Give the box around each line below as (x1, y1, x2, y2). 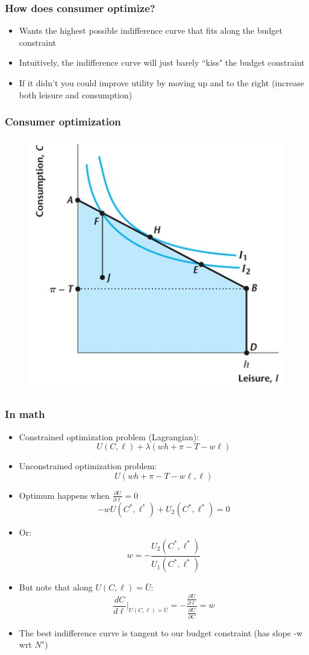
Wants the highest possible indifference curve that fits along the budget (19, 24, 282, 37)
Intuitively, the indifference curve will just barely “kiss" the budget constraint (19, 56, 305, 69)
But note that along (19, 581, 93, 593)
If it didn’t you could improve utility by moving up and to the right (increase (19, 77, 304, 89)
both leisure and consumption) (19, 88, 133, 101)
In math (5, 407, 45, 422)
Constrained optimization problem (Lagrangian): (19, 430, 199, 443)
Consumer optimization (5, 114, 121, 129)
